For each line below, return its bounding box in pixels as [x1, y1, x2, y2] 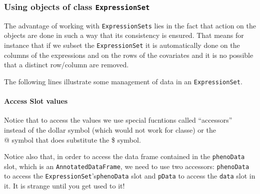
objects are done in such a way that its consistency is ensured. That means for [4, 30, 244, 40]
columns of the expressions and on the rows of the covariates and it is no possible [4, 49, 253, 60]
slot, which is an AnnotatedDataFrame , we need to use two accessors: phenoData [4, 161, 249, 171]
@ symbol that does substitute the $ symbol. [4, 134, 141, 145]
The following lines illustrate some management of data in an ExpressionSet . [4, 76, 242, 86]
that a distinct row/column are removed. [4, 59, 129, 70]
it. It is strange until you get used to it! [4, 181, 125, 191]
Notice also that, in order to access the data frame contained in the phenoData [4, 151, 245, 162]
